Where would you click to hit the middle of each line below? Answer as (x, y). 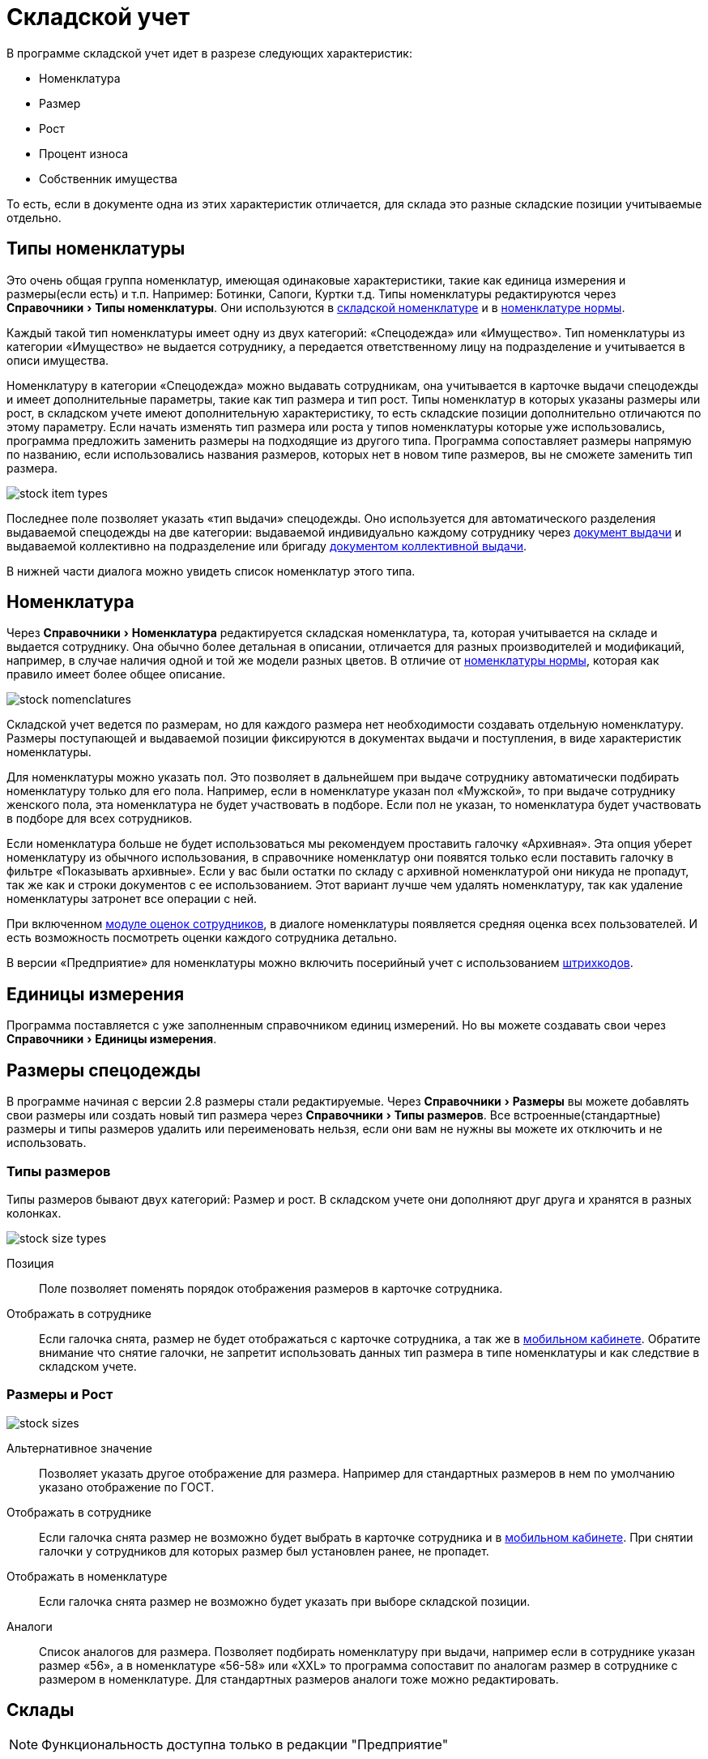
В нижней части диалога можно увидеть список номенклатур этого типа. (211, 571)
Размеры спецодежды (104, 1070)
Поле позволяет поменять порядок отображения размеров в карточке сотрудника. (271, 1288)
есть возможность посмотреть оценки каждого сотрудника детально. (202, 938)
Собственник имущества (108, 178)
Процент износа (84, 153)
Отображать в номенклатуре (87, 1576)
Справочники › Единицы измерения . (112, 1039)
